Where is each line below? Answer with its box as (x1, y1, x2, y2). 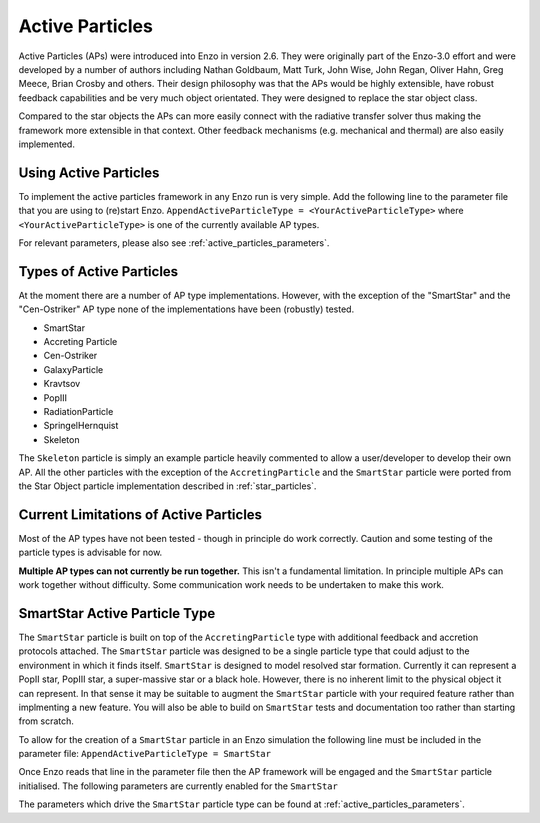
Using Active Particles (18, 164, 160, 181)
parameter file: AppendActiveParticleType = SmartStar (18, 748, 272, 760)
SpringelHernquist (43, 420, 119, 432)
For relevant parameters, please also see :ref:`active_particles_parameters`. (18, 236, 330, 249)
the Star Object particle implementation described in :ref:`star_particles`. (18, 480, 317, 492)
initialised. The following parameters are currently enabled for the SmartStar (18, 780, 339, 792)
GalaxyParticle (43, 363, 104, 375)
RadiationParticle (43, 406, 114, 417)
